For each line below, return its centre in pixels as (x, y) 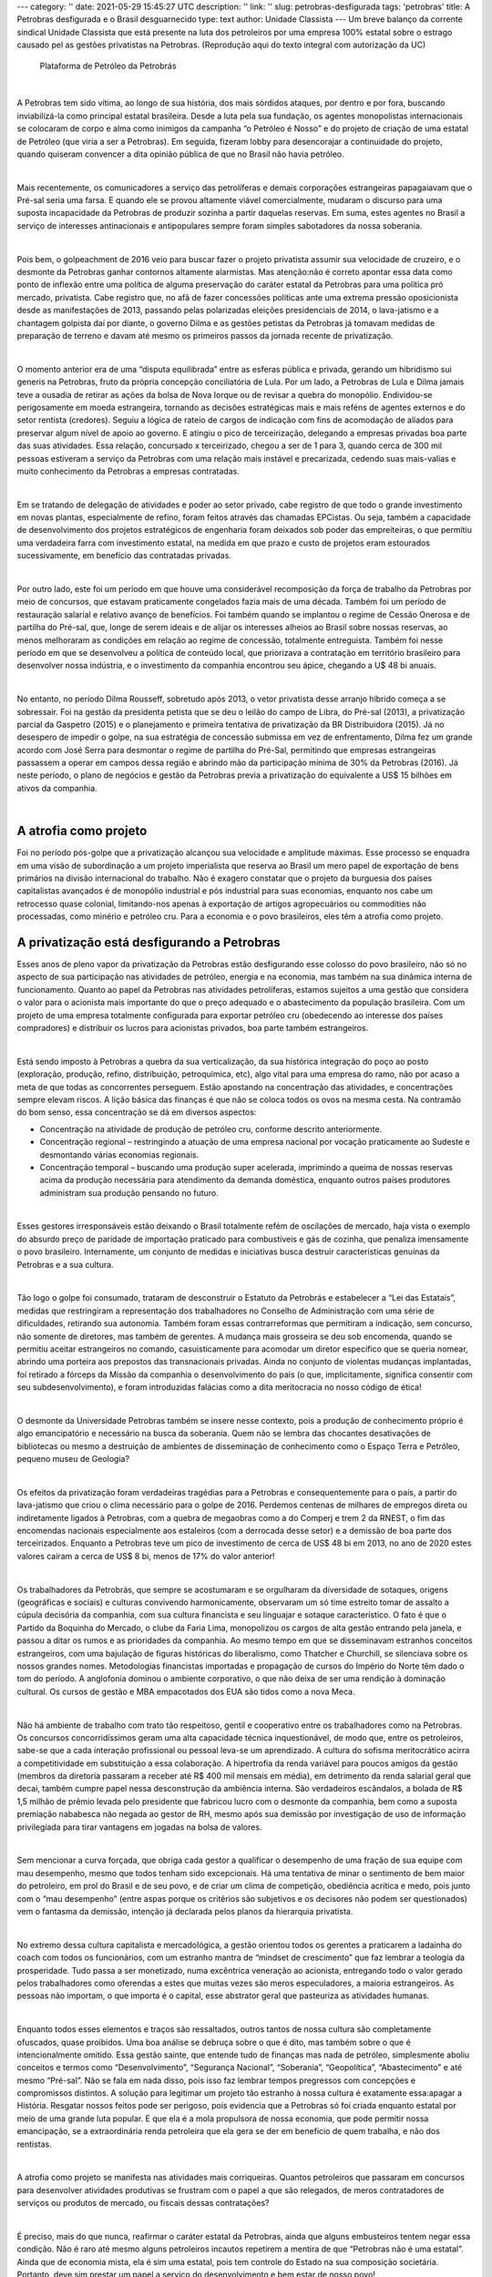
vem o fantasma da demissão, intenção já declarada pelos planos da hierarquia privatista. (185, 1911)
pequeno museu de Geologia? (73, 1459)
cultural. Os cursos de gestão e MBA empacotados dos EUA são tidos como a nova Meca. (186, 1691)
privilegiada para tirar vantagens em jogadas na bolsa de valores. (139, 1827)
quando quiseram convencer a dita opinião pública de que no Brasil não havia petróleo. (181, 154)
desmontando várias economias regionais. (119, 1154)
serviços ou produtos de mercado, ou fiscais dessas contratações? (143, 2203)
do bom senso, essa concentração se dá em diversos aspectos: (137, 1112)
